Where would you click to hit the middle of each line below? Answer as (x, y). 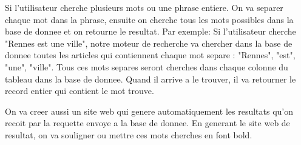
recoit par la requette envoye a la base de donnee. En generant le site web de (147, 123)
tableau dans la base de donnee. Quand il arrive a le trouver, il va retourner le (150, 79)
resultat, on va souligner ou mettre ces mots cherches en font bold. (129, 134)
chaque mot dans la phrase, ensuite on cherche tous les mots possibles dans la (149, 19)
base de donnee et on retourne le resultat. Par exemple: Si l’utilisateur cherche (150, 31)
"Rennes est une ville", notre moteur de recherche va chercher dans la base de (149, 43)
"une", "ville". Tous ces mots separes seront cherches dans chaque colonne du (147, 66)
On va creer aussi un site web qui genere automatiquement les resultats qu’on (149, 111)
